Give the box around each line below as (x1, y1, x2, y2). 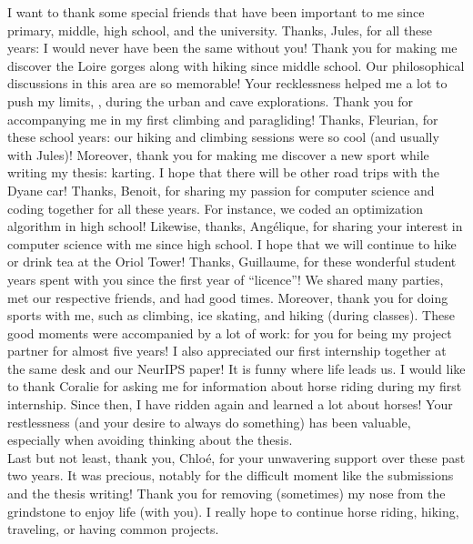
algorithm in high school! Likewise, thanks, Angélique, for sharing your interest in (7, 217, 463, 236)
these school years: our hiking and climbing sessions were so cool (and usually (7, 127, 439, 146)
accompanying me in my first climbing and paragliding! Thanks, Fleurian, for (7, 109, 438, 128)
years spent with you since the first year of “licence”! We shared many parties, (7, 269, 444, 288)
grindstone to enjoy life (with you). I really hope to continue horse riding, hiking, (7, 501, 459, 520)
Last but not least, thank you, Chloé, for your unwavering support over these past (7, 448, 466, 467)
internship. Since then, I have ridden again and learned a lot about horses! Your (7, 395, 453, 414)
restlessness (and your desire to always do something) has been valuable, (7, 412, 411, 431)
